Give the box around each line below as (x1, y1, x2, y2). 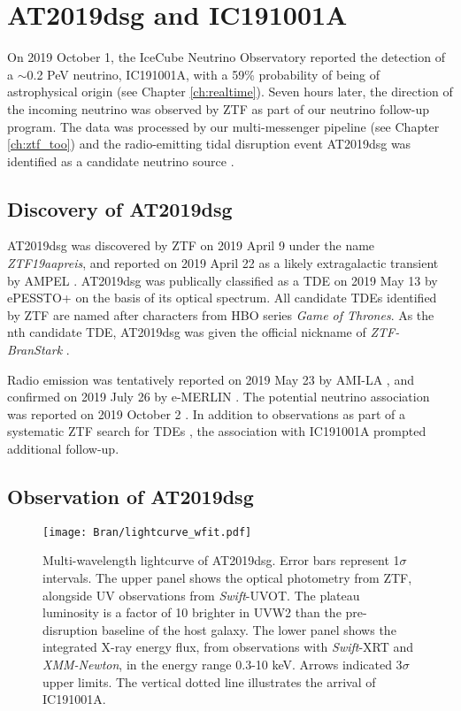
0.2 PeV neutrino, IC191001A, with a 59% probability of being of (27, 65, 380, 83)
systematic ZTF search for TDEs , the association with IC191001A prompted (7, 422, 426, 440)
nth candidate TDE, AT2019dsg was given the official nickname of (7, 323, 366, 341)
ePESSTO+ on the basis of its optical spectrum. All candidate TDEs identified (7, 288, 437, 307)
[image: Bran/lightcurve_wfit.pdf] (42, 525, 252, 539)
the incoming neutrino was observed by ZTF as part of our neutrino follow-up (7, 99, 430, 118)
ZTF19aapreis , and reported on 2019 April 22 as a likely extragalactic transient (7, 254, 439, 272)
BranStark (7, 340, 63, 359)
